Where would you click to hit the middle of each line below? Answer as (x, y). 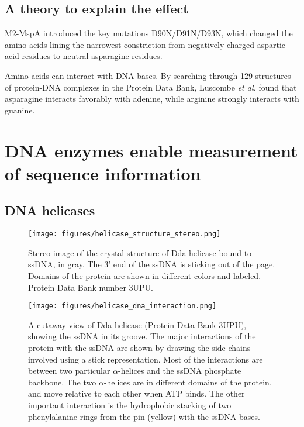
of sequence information (103, 173)
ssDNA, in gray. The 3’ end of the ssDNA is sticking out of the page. (152, 264)
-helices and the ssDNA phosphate (180, 371)
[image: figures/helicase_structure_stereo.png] (125, 234)
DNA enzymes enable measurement (151, 150)
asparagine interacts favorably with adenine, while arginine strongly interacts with (152, 99)
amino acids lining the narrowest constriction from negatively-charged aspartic (145, 44)
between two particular (69, 371)
